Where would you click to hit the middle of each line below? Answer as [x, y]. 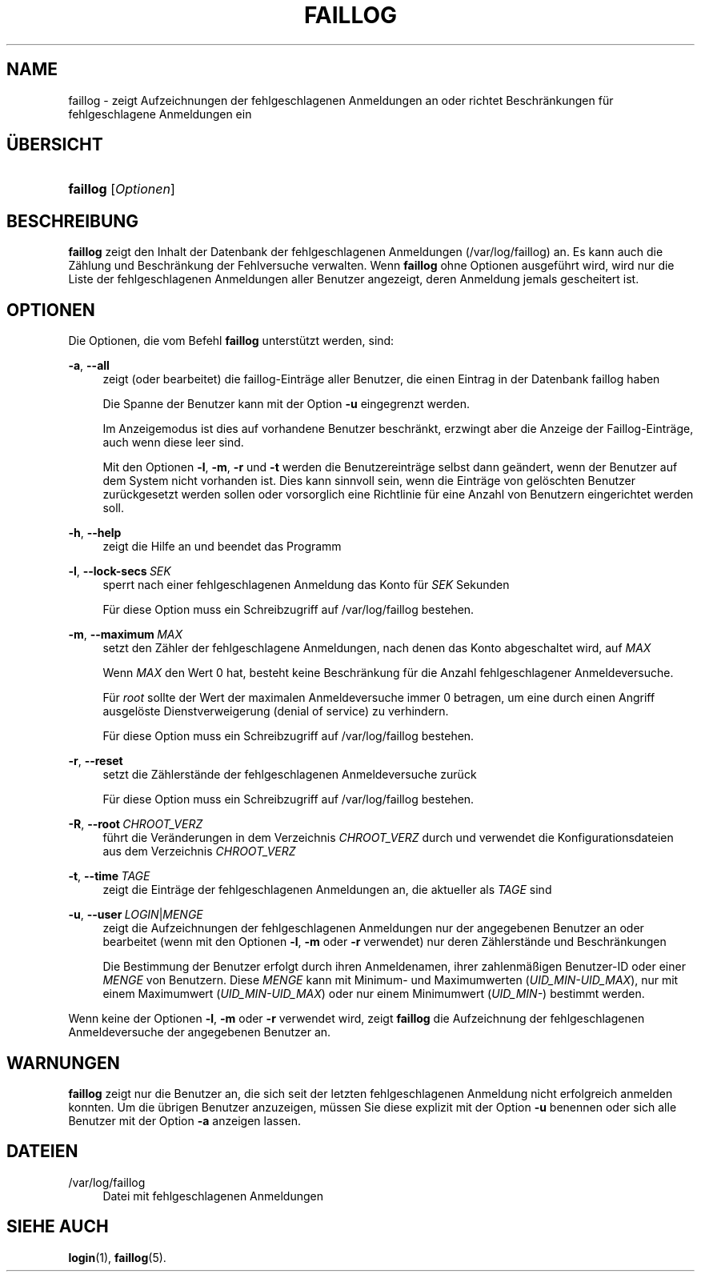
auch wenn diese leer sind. [173, 443]
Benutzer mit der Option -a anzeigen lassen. [185, 1120]
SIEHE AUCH [58, 1227]
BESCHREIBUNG [73, 221]
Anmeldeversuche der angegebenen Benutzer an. [200, 1032]
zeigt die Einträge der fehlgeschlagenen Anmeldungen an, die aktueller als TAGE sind [327, 890]
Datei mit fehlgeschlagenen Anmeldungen [213, 1196]
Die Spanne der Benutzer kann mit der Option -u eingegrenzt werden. [286, 404]
